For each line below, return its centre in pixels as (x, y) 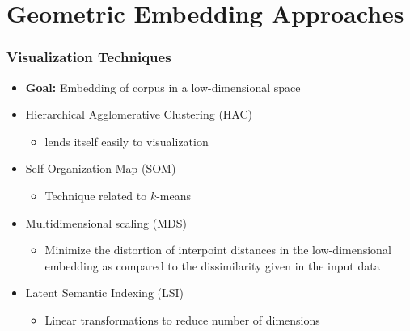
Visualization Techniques (89, 57)
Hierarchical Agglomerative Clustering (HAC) (139, 114)
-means (174, 195)
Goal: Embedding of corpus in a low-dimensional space (163, 87)
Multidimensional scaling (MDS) (106, 222)
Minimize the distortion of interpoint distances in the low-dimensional (218, 250)
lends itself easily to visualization (127, 141)
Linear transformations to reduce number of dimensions (182, 319)
